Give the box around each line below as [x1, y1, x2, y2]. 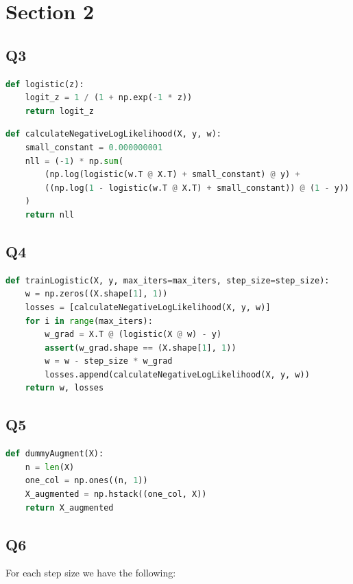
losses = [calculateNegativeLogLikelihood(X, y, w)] [25, 302, 271, 312]
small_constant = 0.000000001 [25, 142, 163, 152]
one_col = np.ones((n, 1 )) [25, 476, 148, 486]
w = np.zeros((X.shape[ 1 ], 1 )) [25, 289, 168, 299]
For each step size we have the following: [5, 565, 176, 580]
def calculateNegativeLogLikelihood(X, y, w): [5, 129, 221, 139]
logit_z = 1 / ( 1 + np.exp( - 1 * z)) [25, 93, 193, 103]
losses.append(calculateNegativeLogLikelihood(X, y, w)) [45, 369, 310, 379]
